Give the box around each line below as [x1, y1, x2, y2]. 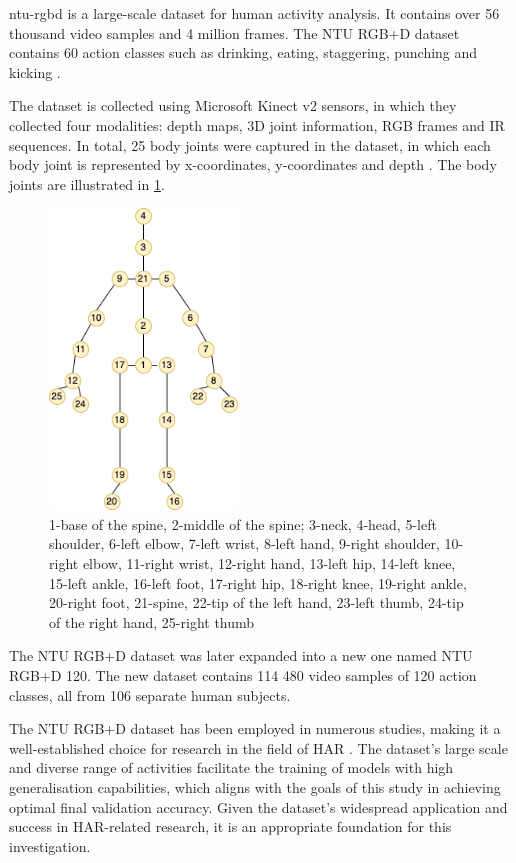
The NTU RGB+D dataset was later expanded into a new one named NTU [9, 645, 473, 666]
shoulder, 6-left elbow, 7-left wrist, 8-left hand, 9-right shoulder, [49, 533, 440, 554]
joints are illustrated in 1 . [9, 173, 165, 194]
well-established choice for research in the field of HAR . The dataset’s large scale [9, 737, 508, 758]
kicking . [9, 61, 61, 82]
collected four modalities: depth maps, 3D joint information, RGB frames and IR [9, 114, 505, 135]
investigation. [9, 835, 91, 856]
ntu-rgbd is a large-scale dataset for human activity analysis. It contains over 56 [9, 3, 500, 23]
